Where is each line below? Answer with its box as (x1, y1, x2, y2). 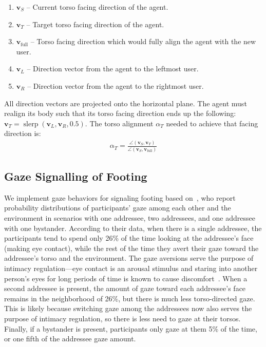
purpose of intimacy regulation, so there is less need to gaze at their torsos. (4, 313, 241, 323)
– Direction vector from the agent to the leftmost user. (27, 63, 199, 74)
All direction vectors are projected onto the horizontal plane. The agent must (4, 98, 247, 108)
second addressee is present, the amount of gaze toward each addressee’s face (4, 283, 246, 294)
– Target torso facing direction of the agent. (26, 18, 164, 29)
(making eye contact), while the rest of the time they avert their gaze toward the (4, 242, 259, 253)
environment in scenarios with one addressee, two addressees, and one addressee (4, 212, 255, 223)
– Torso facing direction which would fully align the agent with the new (30, 36, 256, 47)
